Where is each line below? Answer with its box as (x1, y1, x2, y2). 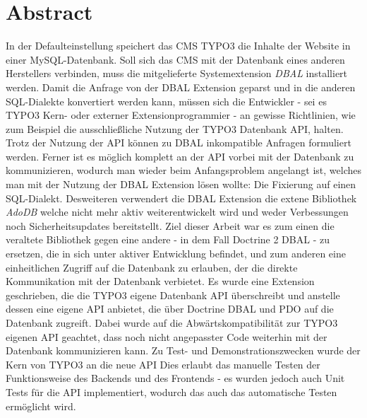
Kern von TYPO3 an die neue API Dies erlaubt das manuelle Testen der (6, 356, 320, 371)
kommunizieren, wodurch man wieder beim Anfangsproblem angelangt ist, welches (6, 163, 361, 178)
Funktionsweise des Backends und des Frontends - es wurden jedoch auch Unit (6, 371, 345, 385)
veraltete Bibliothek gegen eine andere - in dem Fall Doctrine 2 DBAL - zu (6, 232, 330, 247)
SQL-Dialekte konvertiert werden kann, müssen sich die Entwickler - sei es (6, 93, 327, 108)
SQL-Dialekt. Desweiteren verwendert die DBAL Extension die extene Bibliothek (6, 190, 357, 205)
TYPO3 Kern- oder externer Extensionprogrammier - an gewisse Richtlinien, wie (6, 108, 356, 122)
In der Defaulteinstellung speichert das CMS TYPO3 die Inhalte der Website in (6, 38, 351, 53)
